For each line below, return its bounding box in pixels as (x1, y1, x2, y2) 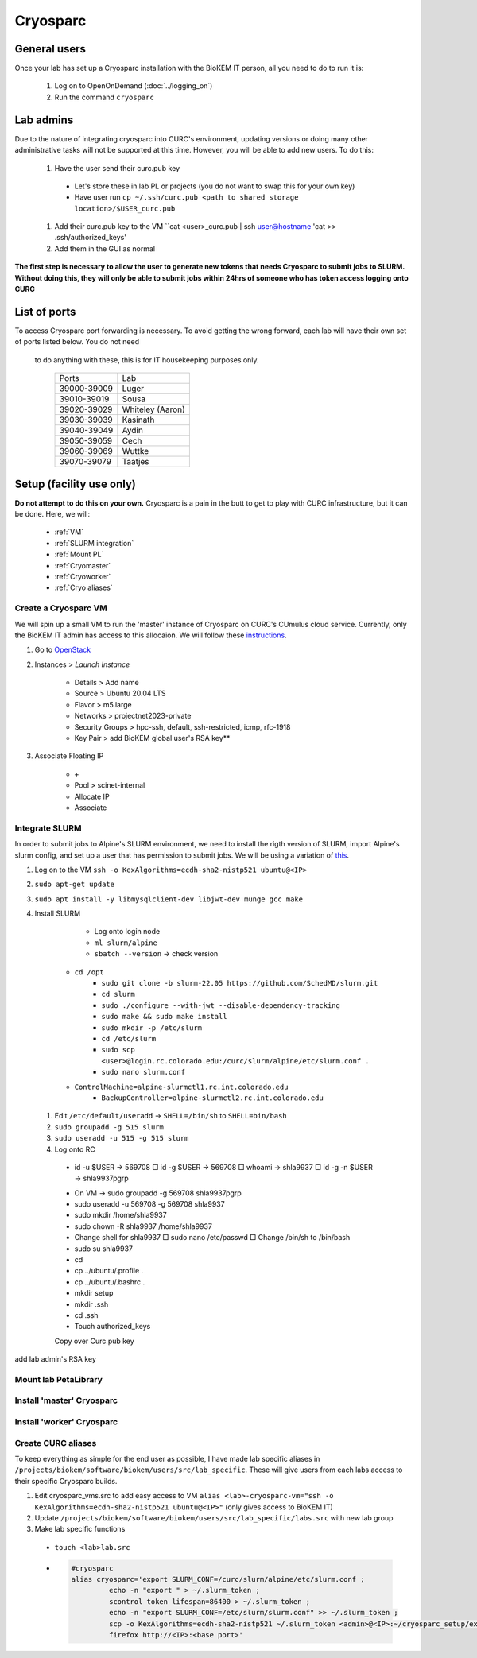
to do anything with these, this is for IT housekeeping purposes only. (34, 354, 259, 365)
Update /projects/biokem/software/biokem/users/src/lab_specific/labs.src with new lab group (34, 1513, 394, 1522)
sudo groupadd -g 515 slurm (54, 1122, 165, 1132)
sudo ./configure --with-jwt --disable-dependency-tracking (101, 1001, 341, 1009)
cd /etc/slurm (101, 1034, 157, 1043)
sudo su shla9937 (74, 1244, 134, 1253)
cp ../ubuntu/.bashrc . (74, 1276, 145, 1287)
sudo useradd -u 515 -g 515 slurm (54, 1133, 189, 1143)
